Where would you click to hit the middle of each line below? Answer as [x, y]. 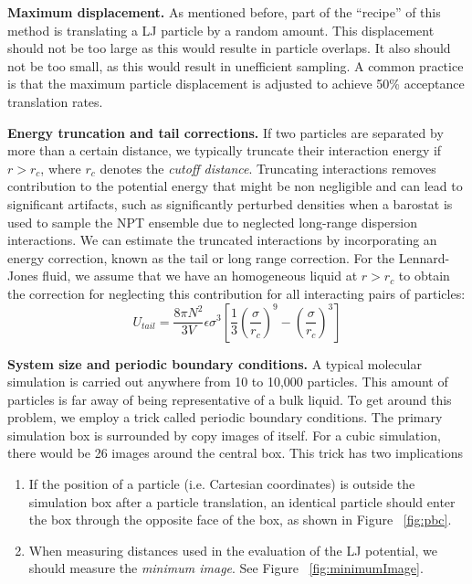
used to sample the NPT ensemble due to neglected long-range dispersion [213, 222]
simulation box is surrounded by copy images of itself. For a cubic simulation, [224, 435]
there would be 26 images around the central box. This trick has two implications [235, 453]
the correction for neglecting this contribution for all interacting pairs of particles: [236, 293]
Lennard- [424, 257]
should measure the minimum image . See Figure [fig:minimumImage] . [226, 568]
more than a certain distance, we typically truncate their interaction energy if [225, 150]
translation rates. [55, 101]
